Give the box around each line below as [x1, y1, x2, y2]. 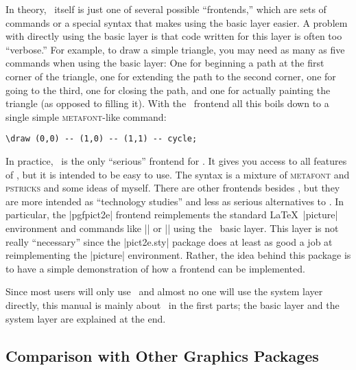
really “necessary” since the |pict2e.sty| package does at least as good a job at [5, 234, 333, 248]
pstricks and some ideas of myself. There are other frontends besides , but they [5, 181, 340, 195]
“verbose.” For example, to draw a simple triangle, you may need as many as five [5, 42, 345, 56]
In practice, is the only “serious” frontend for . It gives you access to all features [5, 154, 347, 167]
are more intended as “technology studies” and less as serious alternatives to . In [5, 194, 344, 208]
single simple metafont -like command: [5, 109, 167, 124]
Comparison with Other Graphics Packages [5, 345, 319, 366]
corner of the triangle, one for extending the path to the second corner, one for [5, 69, 336, 83]
